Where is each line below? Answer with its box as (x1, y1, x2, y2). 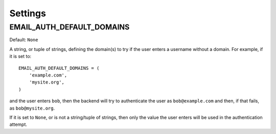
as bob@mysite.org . (9, 105, 55, 111)
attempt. (9, 121, 28, 127)
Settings (9, 8, 46, 19)
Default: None (9, 37, 38, 43)
